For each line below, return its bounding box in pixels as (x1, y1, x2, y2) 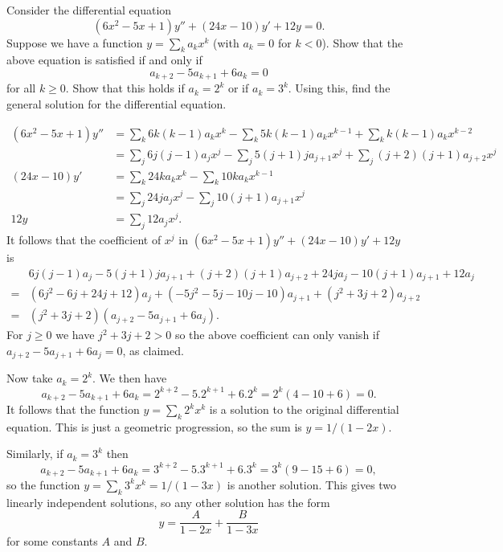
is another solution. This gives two (227, 476, 397, 493)
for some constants (6, 533, 98, 550)
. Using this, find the (288, 80, 391, 96)
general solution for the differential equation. (6, 96, 227, 112)
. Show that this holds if (65, 80, 185, 96)
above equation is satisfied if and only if (6, 51, 202, 68)
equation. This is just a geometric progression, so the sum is (6, 418, 302, 435)
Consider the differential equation (6, 2, 172, 18)
